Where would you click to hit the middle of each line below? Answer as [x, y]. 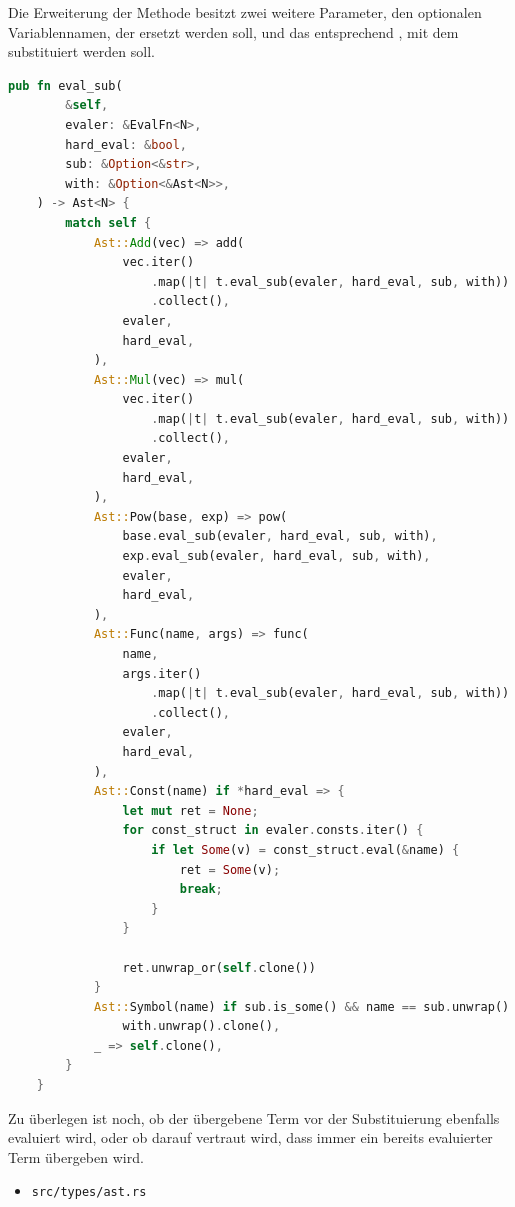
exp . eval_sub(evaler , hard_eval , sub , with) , [276, 556]
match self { [108, 222]
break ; [201, 889]
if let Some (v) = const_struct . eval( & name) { [305, 849]
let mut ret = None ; [190, 810]
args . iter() [162, 673]
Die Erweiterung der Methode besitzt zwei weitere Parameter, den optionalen [245, 12]
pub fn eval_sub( [65, 85]
